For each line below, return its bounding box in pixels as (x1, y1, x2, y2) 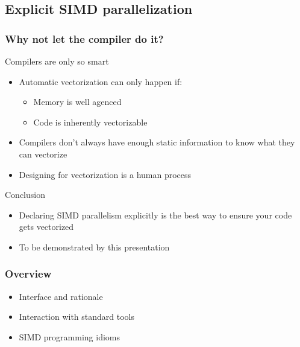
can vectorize (19, 147, 67, 160)
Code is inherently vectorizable (33, 115, 148, 128)
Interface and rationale (19, 290, 103, 302)
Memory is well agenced (33, 95, 122, 108)
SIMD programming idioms (19, 330, 120, 343)
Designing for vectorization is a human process (19, 168, 192, 180)
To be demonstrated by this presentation (19, 240, 170, 253)
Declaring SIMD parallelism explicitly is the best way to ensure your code (19, 208, 292, 221)
